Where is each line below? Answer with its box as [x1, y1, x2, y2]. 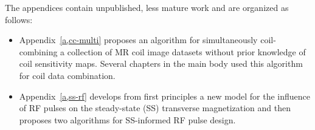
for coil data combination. [19, 69, 116, 81]
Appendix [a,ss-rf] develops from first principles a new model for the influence [19, 89, 310, 102]
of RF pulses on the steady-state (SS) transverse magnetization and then [19, 101, 291, 114]
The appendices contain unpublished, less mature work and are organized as [5, 1, 289, 13]
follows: [5, 13, 33, 26]
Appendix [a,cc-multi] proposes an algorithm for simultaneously [19, 33, 258, 46]
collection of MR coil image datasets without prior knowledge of [67, 45, 306, 58]
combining [19, 45, 58, 58]
